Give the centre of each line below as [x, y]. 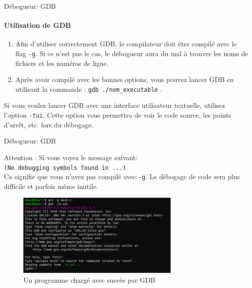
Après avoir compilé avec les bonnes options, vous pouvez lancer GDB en [125, 79]
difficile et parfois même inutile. [51, 186]
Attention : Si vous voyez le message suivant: [71, 157]
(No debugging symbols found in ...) [65, 168]
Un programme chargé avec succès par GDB [89, 279]
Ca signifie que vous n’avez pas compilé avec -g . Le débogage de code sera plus [122, 176]
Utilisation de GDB [38, 25]
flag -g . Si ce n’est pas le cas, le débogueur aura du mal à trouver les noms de [132, 53]
